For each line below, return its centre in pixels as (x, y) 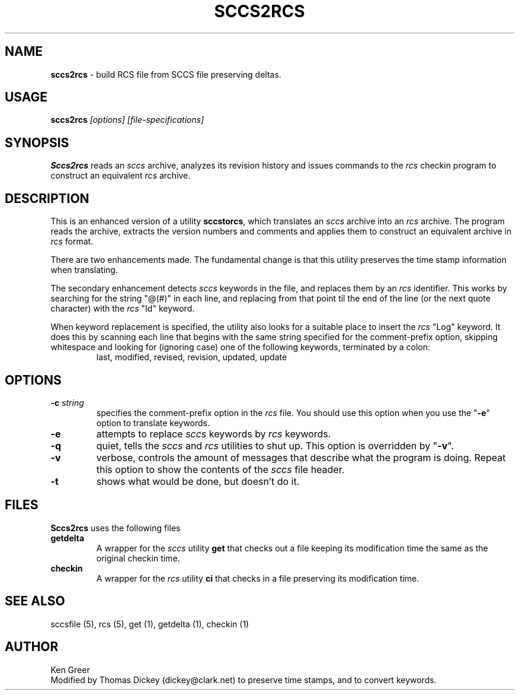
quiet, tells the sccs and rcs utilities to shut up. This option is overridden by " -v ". (275, 445)
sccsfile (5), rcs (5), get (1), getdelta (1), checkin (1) (150, 624)
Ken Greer (70, 669)
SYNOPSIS (37, 142)
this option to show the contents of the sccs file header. (220, 469)
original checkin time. (138, 558)
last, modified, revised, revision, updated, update (192, 357)
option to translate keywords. (153, 423)
